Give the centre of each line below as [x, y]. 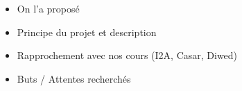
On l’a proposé [48, 8]
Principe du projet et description [87, 32]
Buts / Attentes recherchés [74, 78]
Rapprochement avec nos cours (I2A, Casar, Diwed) [127, 55]
